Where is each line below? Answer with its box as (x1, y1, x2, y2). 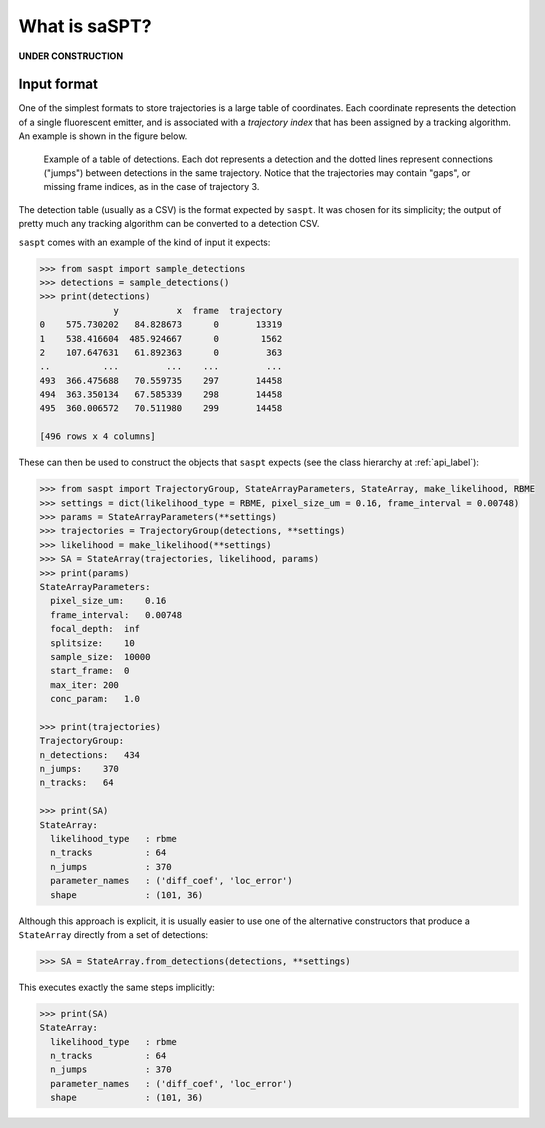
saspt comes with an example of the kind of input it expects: (18, 236, 271, 248)
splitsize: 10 (50, 637, 135, 649)
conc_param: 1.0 (50, 693, 140, 705)
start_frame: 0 (50, 665, 130, 677)
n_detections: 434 (39, 749, 140, 760)
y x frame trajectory (113, 305, 283, 316)
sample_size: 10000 (50, 651, 151, 662)
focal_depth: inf (50, 623, 140, 635)
